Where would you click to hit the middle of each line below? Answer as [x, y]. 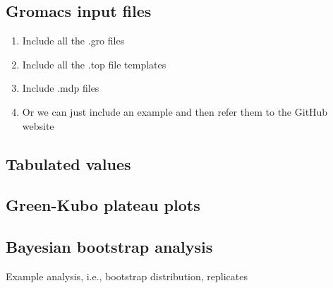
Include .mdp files [61, 88]
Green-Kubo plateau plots [103, 205]
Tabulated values [68, 163]
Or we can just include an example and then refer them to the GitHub [175, 111]
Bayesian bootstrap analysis [109, 247]
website [38, 125]
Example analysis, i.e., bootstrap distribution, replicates [127, 276]
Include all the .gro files [73, 41]
